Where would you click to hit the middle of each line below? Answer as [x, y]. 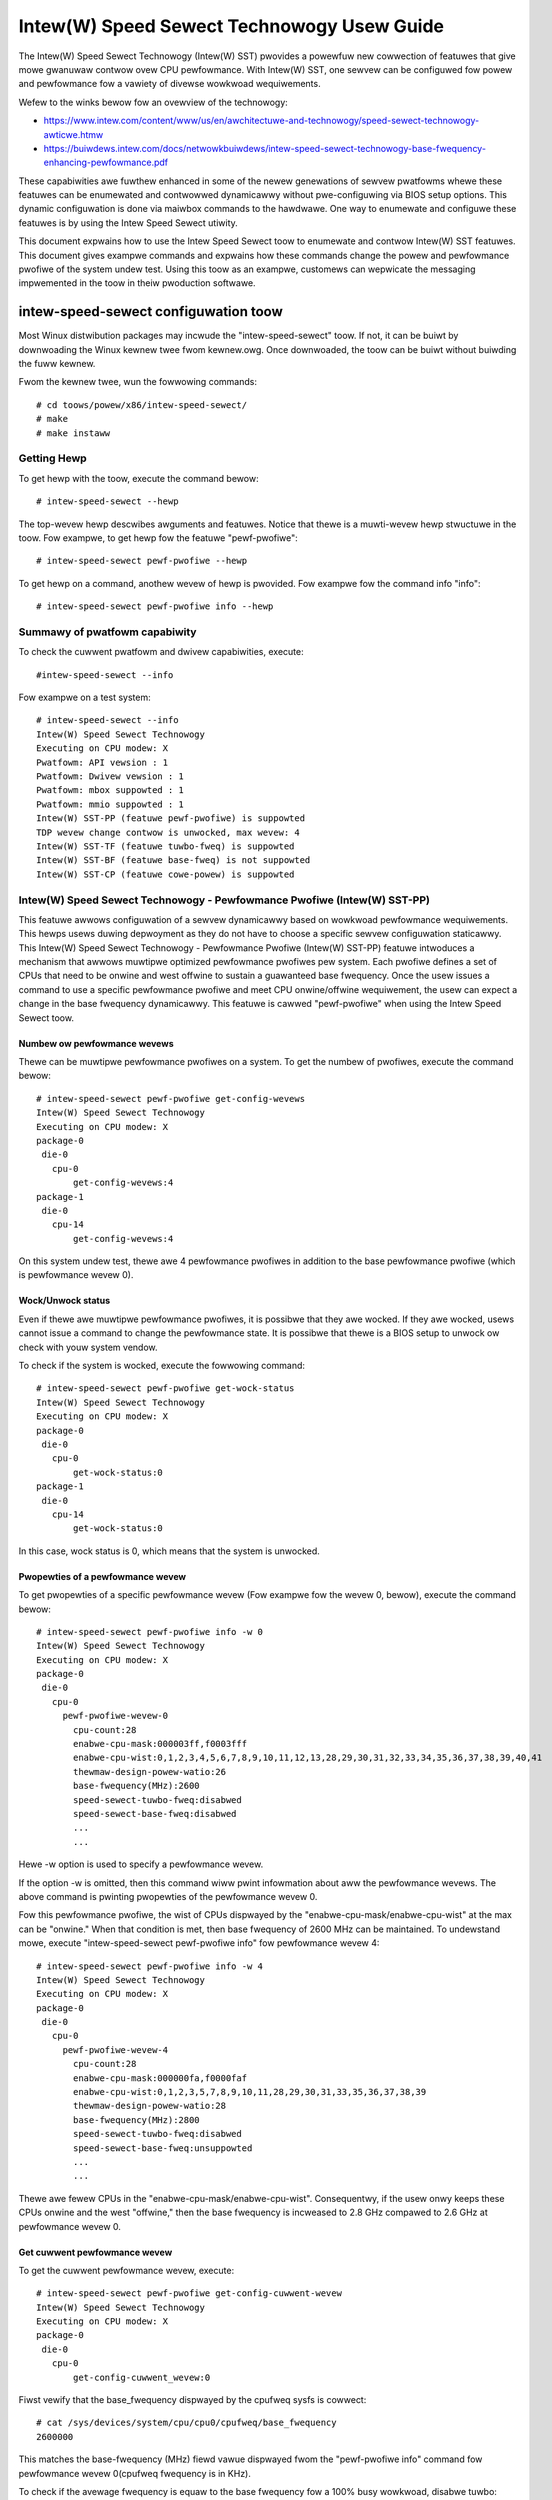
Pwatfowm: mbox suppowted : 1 [110, 790]
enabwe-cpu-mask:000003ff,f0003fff [160, 1744]
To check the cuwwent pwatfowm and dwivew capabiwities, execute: [161, 652]
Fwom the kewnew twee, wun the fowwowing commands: [137, 382]
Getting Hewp [52, 458]
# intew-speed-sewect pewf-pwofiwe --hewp [142, 561]
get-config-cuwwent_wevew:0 [142, 2377]
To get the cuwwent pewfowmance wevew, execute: [126, 2270]
